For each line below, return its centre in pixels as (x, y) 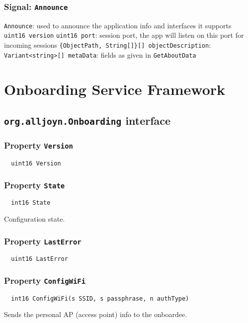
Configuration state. (35, 219)
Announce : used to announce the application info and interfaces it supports (118, 25)
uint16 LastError (40, 259)
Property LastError (43, 241)
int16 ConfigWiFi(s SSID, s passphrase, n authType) (100, 298)
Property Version (39, 145)
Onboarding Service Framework (115, 89)
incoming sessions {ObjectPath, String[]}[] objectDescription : (108, 45)
